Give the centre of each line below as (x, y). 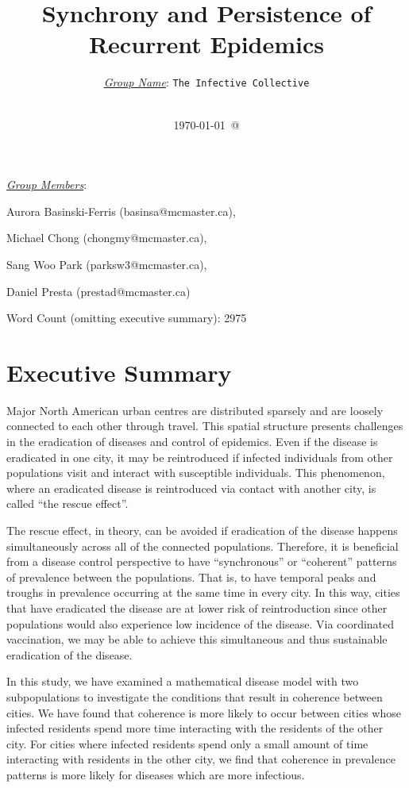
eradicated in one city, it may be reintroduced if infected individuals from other (200, 457)
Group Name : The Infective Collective (206, 82)
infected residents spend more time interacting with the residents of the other (195, 728)
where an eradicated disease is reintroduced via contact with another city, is (191, 488)
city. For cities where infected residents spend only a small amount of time (187, 743)
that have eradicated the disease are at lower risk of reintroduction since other (197, 607)
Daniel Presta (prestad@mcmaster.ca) (98, 291)
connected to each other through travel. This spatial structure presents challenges (205, 426)
